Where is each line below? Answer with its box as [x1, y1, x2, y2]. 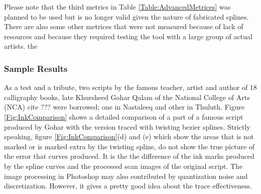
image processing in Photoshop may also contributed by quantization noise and [4, 170, 248, 181]
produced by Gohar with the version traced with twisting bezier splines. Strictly [4, 121, 250, 132]
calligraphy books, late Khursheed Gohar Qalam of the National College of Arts [4, 91, 250, 102]
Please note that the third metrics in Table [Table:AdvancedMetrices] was [4, 2, 231, 12]
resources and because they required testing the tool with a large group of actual [4, 31, 252, 41]
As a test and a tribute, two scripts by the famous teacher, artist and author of [4, 82, 248, 92]
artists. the [4, 41, 38, 51]
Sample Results [4, 62, 68, 74]
